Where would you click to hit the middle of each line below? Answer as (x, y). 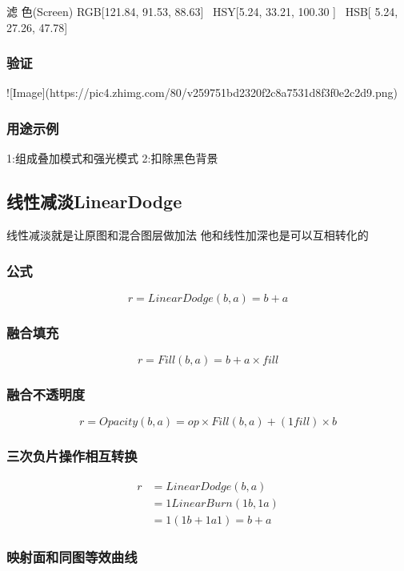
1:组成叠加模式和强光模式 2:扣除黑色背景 (112, 158)
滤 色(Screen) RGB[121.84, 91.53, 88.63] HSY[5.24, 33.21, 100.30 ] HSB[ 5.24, (202, 11)
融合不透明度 (46, 394)
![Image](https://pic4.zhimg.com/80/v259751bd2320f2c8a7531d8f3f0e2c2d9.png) (202, 92)
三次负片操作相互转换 (72, 456)
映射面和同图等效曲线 (72, 556)
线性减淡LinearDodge (94, 201)
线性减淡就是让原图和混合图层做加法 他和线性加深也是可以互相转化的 (188, 235)
